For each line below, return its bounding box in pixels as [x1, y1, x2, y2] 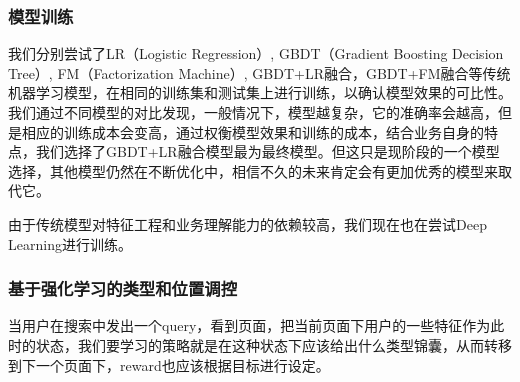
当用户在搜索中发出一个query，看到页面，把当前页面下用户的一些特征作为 [8, 315, 491, 336]
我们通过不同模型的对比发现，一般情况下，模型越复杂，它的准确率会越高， [8, 102, 498, 122]
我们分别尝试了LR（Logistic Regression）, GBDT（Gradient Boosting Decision [8, 43, 504, 64]
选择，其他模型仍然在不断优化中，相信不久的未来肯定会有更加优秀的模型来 [8, 160, 498, 181]
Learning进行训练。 [8, 233, 132, 254]
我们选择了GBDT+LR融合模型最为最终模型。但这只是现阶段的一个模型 [35, 141, 500, 162]
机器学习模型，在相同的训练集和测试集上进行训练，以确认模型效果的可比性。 [8, 82, 512, 103]
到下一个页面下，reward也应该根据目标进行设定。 [8, 354, 330, 375]
